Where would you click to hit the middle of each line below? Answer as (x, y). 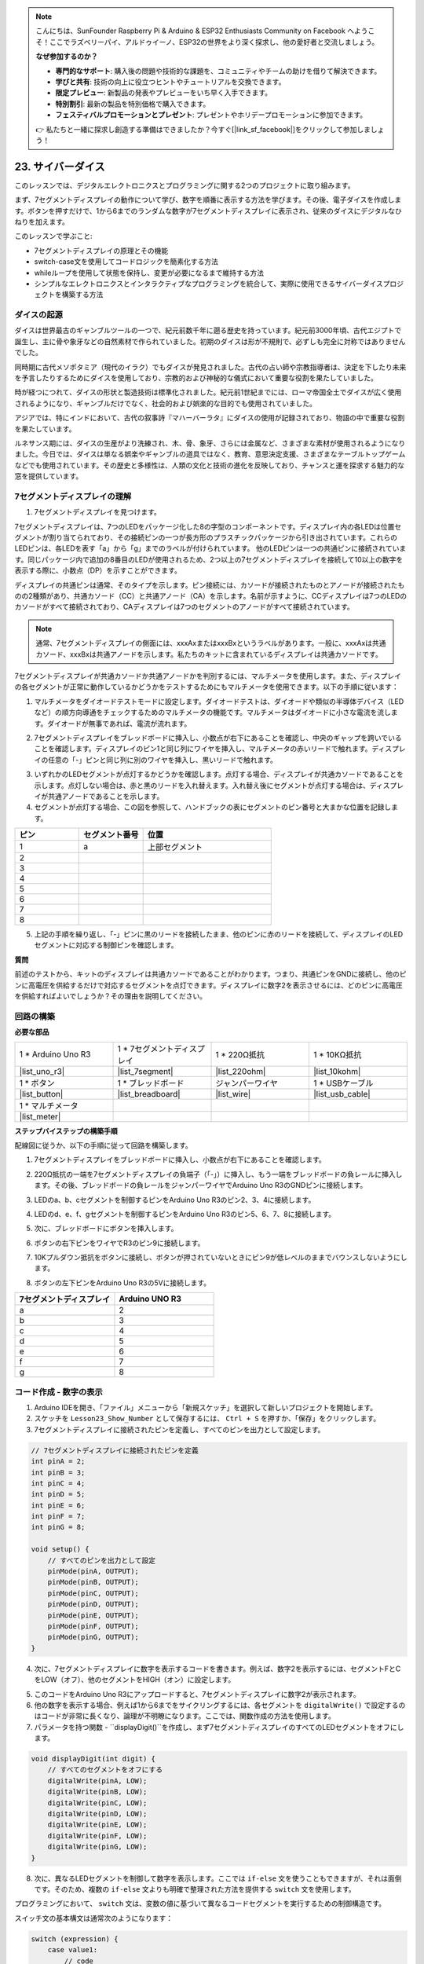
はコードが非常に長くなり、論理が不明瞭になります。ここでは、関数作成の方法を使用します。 (185, 1716)
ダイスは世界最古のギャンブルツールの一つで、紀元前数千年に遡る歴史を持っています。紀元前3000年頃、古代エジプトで (208, 331)
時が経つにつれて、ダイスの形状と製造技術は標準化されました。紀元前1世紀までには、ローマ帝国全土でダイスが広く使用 (208, 392)
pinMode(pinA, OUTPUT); (93, 1572)
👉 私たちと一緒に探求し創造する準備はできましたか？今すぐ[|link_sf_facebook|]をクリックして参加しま (203, 129)
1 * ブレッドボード (151, 1083)
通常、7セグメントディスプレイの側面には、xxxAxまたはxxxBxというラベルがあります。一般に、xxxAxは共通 (211, 643)
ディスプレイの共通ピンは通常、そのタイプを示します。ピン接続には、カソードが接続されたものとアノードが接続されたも (210, 584)
